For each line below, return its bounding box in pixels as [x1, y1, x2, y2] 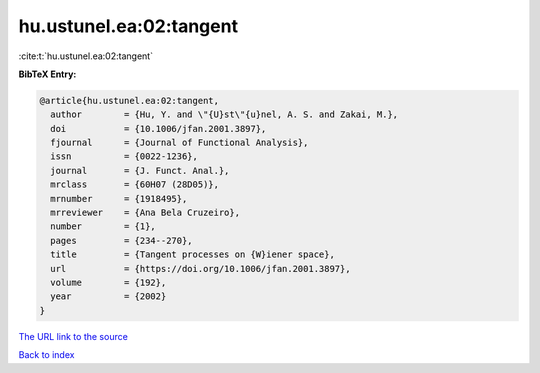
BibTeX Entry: [18, 68, 77, 80]
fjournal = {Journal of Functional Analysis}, [50, 137, 309, 149]
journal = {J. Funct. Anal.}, [50, 165, 230, 176]
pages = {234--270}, [50, 235, 194, 246]
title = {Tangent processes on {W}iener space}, [50, 249, 335, 260]
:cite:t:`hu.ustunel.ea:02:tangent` [18, 50, 154, 62]
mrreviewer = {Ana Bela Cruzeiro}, [50, 207, 240, 219]
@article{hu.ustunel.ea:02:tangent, [39, 95, 220, 106]
